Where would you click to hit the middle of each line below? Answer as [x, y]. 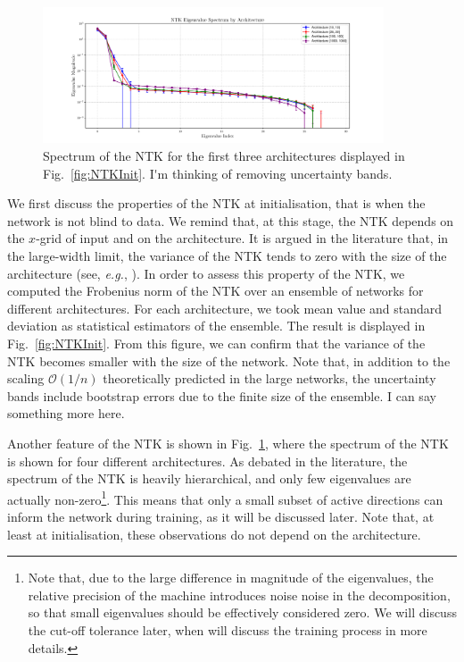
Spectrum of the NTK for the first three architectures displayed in [224, 155]
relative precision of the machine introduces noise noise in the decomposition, [239, 595]
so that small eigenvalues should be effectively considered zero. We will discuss [242, 612]
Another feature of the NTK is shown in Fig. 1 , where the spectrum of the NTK [228, 443]
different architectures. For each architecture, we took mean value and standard [225, 308]
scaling [26, 378]
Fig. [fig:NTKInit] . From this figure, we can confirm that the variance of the [216, 343]
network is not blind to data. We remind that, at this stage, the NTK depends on [231, 220]
